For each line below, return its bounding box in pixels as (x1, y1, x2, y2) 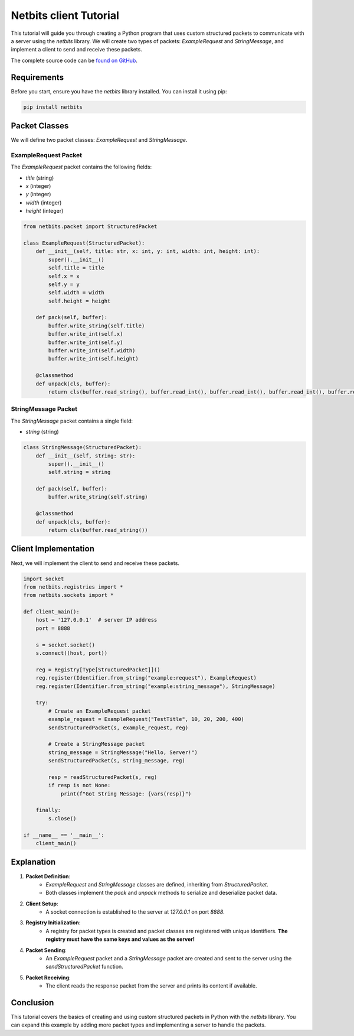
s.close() (48, 815, 77, 821)
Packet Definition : (25, 872, 71, 880)
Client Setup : (25, 900, 58, 907)
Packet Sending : (25, 946, 67, 954)
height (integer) (25, 207, 64, 215)
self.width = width (48, 290, 104, 296)
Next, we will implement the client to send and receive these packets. (11, 559, 180, 567)
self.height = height (48, 297, 111, 304)
